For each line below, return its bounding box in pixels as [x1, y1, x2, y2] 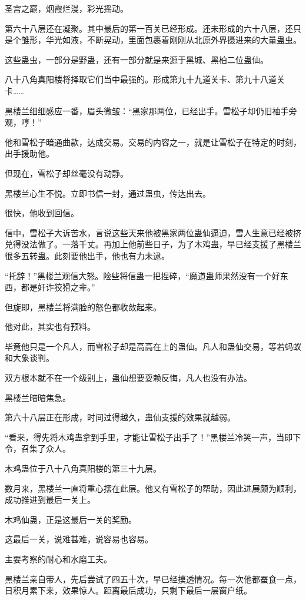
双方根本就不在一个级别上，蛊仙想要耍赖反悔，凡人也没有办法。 [5, 372, 252, 384]
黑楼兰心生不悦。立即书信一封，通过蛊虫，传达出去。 [5, 187, 211, 199]
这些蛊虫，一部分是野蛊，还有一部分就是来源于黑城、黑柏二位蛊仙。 [5, 53, 268, 65]
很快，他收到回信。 [5, 207, 79, 219]
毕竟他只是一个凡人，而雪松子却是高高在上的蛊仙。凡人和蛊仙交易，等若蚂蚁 [5, 340, 301, 352]
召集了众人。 [21, 442, 71, 455]
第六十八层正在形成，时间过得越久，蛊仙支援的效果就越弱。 [5, 411, 235, 423]
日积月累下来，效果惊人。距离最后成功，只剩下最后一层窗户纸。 [5, 584, 252, 596]
